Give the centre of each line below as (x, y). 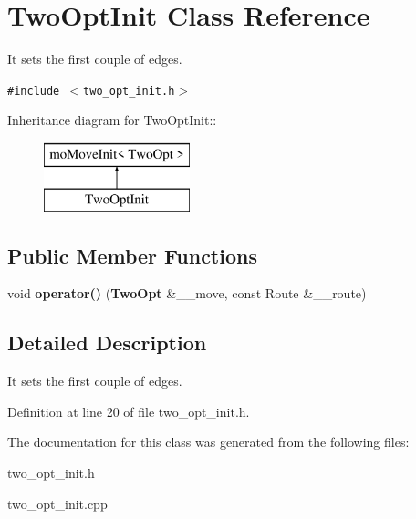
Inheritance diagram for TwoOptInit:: (112, 120)
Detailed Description (107, 343)
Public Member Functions (132, 255)
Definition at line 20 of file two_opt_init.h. (129, 411)
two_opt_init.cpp (57, 503)
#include (34, 91)
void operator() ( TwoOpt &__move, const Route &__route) (187, 293)
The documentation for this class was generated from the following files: (208, 442)
